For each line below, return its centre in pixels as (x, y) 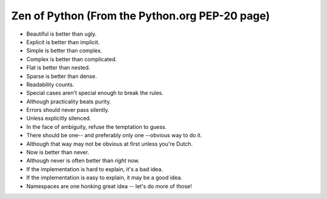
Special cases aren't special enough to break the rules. (95, 93)
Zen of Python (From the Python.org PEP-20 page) (140, 16)
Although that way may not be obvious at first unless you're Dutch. (110, 144)
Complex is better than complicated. (72, 59)
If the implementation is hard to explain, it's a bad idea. (95, 169)
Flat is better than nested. (58, 68)
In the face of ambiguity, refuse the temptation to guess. (97, 126)
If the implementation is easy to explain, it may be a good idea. (104, 178)
